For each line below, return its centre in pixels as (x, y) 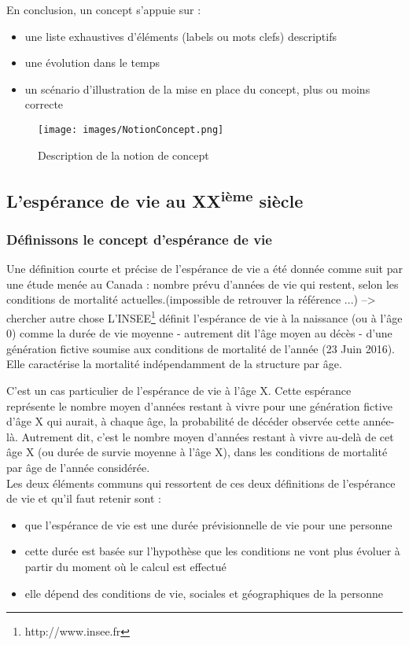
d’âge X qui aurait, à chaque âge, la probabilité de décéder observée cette (183, 421)
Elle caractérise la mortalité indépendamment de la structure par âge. (174, 364)
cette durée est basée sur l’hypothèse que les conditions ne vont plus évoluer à (212, 551)
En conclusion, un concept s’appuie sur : (104, 9)
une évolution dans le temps (92, 63)
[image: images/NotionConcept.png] (131, 129)
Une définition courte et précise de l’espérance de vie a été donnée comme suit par (204, 269)
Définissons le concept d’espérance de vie (139, 239)
